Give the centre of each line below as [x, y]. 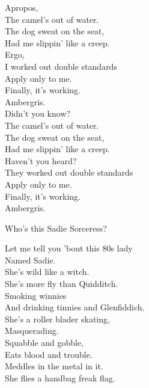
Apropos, [22, 7]
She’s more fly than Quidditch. [62, 284]
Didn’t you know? [38, 113]
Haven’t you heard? [41, 160]
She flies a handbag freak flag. [60, 377]
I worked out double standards [61, 66]
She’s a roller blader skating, [57, 319]
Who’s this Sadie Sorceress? [56, 228]
